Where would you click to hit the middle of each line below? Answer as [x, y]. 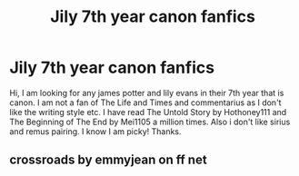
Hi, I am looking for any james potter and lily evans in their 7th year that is [147, 93]
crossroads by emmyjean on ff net [108, 160]
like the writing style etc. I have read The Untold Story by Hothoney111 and [148, 112]
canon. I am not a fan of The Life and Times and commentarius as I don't [145, 103]
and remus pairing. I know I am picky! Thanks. [95, 131]
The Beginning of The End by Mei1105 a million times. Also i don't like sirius [150, 122]
